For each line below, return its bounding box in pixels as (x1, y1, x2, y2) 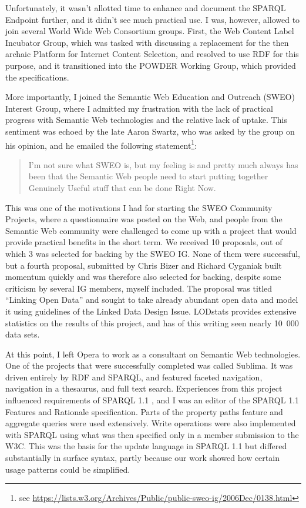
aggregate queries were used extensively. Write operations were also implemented (5, 417, 296, 429)
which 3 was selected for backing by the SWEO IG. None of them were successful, (5, 247, 300, 259)
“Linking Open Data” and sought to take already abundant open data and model (5, 293, 298, 306)
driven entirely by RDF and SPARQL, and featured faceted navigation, (5, 370, 263, 383)
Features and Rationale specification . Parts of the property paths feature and (5, 405, 283, 417)
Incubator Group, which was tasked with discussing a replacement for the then (5, 36, 289, 48)
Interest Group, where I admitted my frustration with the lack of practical (5, 102, 273, 114)
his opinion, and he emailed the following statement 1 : (5, 137, 197, 151)
